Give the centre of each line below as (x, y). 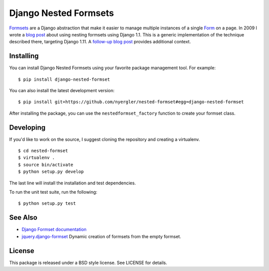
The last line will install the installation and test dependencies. (73, 183)
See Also (23, 217)
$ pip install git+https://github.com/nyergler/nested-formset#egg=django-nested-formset (131, 102)
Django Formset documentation (54, 230)
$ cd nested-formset (43, 151)
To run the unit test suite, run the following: (53, 192)
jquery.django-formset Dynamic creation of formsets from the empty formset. (101, 236)
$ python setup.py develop (51, 172)
